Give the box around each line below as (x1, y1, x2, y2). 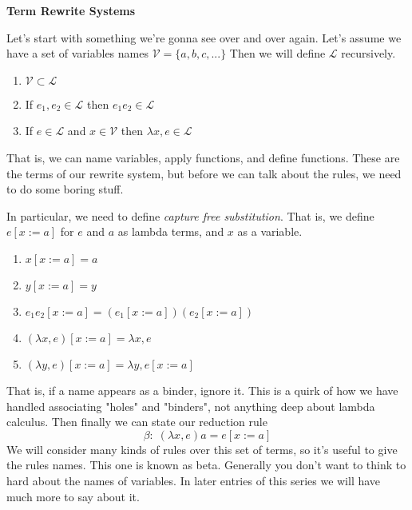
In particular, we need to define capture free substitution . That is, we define (6, 207, 374, 224)
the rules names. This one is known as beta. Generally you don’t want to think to (6, 456, 406, 473)
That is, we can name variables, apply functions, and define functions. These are (6, 149, 400, 165)
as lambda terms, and (117, 223, 224, 240)
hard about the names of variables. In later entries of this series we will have (6, 472, 381, 488)
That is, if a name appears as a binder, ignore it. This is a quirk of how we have (6, 381, 398, 398)
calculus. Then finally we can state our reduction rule (6, 413, 267, 430)
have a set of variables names (6, 45, 149, 62)
